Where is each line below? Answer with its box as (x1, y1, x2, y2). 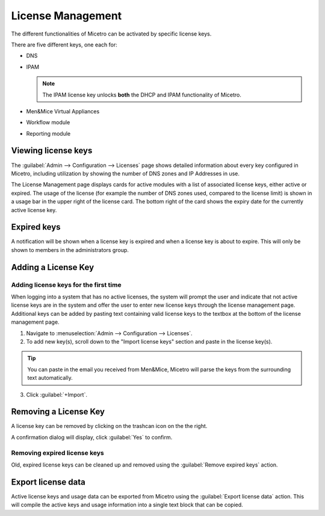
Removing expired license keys (11, 448, 105, 457)
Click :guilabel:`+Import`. (26, 391, 87, 398)
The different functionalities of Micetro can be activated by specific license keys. (11, 30, 212, 37)
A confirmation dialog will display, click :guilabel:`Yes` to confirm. (11, 433, 173, 441)
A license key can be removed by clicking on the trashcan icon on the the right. (11, 423, 208, 430)
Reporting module (26, 130, 71, 137)
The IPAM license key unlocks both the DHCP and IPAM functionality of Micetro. (42, 91, 242, 98)
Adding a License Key (11, 262, 94, 272)
